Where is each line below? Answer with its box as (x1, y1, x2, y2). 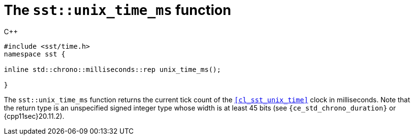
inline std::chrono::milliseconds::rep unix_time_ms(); (4, 65, 221, 73)
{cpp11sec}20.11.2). (4, 111, 65, 120)
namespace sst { (4, 50, 66, 58)
